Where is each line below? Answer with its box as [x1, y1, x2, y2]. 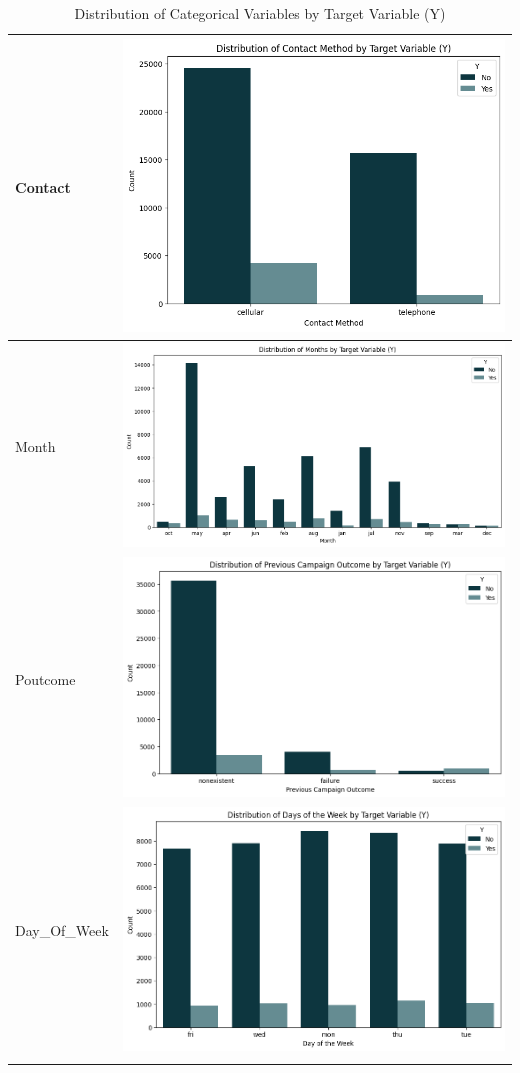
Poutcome [15, 668, 76, 689]
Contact [15, 176, 71, 197]
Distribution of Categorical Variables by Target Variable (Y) [74, 3, 446, 23]
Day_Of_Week [15, 920, 109, 941]
